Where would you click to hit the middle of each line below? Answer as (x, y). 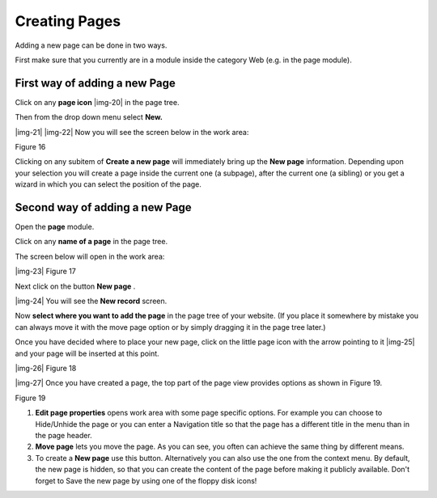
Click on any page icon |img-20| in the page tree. (97, 102)
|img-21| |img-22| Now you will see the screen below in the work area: (132, 132)
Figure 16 (30, 147)
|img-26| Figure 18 (46, 368)
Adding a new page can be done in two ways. (91, 45)
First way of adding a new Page (95, 83)
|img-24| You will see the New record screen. (91, 301)
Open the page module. (55, 227)
